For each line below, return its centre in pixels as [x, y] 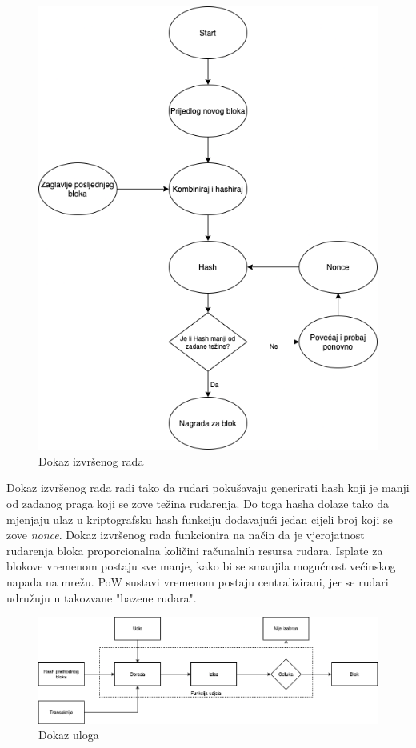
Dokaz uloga [69, 735]
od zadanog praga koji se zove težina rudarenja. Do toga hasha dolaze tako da [198, 503]
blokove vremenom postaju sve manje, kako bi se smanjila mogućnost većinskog [201, 566]
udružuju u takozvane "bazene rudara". [102, 597]
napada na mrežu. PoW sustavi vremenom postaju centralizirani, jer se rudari [198, 581]
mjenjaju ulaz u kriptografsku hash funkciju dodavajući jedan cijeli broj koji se [200, 519]
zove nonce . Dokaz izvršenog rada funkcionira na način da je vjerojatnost [186, 535]
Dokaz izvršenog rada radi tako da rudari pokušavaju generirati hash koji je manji [208, 488]
